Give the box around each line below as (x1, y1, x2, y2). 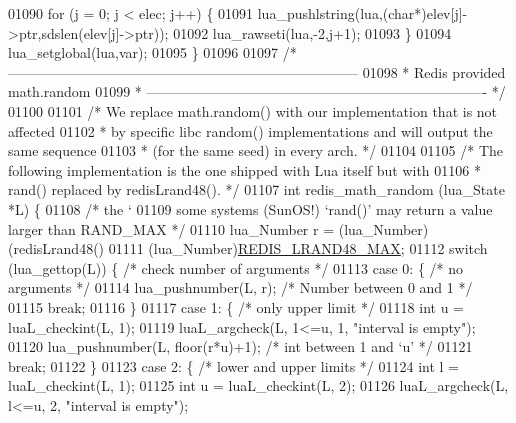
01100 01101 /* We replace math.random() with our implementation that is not (8, 100, 498, 121)
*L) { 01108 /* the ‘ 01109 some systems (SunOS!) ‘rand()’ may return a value (8, 198, 493, 219)
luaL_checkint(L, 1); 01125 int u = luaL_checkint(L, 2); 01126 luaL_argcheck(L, (8, 375, 509, 396)
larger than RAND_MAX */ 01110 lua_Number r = (8, 218, 335, 239)
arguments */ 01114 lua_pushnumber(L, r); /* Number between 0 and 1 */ (8, 277, 473, 298)
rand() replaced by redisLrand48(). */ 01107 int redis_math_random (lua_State (8, 179, 505, 200)
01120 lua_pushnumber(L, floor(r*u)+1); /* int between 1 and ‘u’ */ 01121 (8, 336, 473, 357)
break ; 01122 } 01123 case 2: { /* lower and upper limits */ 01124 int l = (8, 355, 459, 376)
